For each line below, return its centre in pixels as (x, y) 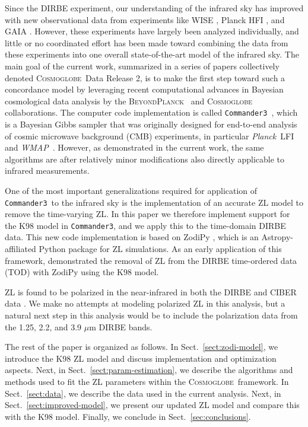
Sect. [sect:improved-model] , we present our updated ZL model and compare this (152, 405)
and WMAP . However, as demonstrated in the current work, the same (134, 147)
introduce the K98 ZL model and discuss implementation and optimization (141, 358)
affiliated (20, 249)
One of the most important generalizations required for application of (131, 190)
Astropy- (277, 237)
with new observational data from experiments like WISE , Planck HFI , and (145, 19)
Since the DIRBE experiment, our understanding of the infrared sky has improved (154, 8)
